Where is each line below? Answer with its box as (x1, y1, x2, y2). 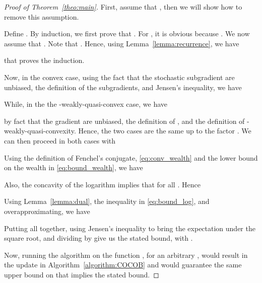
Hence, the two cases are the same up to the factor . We (78, 125, 251, 136)
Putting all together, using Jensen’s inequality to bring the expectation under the (4, 223, 255, 233)
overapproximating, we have (4, 205, 90, 216)
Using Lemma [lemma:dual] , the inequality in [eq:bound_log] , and (4, 196, 210, 206)
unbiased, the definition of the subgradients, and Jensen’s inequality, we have (4, 82, 242, 92)
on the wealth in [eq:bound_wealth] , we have (4, 162, 143, 173)
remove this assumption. (4, 11, 79, 22)
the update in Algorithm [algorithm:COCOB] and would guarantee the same (4, 259, 242, 270)
